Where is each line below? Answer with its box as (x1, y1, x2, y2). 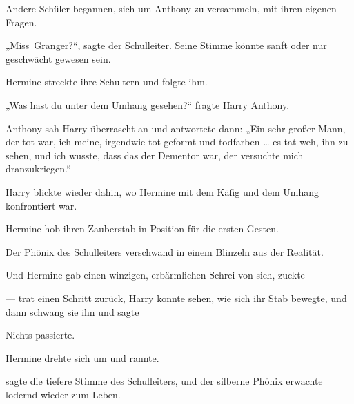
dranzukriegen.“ (6, 161, 71, 176)
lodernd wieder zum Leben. (6, 387, 121, 401)
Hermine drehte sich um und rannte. (6, 350, 159, 365)
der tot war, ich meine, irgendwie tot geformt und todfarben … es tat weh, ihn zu (6, 134, 348, 149)
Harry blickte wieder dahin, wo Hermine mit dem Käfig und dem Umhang (6, 184, 319, 199)
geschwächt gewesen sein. (6, 51, 111, 65)
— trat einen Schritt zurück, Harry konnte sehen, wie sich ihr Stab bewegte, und (6, 290, 347, 305)
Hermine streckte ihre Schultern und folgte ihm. (6, 74, 208, 89)
